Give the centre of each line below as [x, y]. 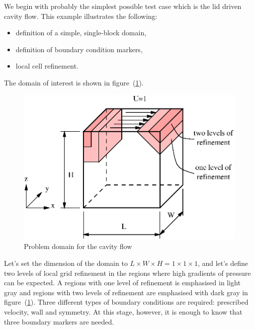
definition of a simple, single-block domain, [81, 33]
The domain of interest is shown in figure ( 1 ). [74, 82]
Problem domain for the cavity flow [78, 246]
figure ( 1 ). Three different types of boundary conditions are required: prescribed [126, 302]
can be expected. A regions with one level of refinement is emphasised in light [122, 283]
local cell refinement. [47, 66]
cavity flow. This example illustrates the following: [81, 16]
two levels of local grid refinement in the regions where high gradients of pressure [127, 273]
